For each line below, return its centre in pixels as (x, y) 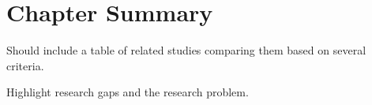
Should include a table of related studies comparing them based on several (186, 50)
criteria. (25, 65)
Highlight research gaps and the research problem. (128, 92)
